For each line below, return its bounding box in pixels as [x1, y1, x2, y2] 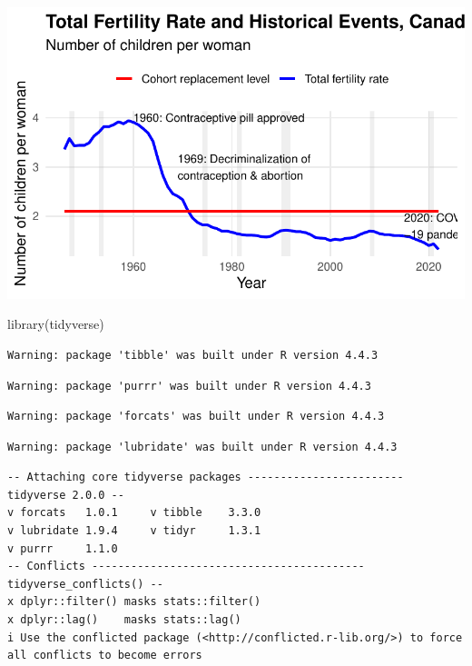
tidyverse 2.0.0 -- [7, 488, 124, 502]
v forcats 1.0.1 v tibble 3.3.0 [7, 506, 261, 520]
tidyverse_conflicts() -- [7, 577, 163, 591]
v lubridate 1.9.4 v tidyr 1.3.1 [7, 524, 261, 538]
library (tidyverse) [7, 314, 104, 333]
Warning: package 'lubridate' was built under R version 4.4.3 [7, 440, 398, 453]
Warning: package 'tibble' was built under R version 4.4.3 [7, 348, 379, 362]
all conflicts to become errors [7, 649, 202, 662]
